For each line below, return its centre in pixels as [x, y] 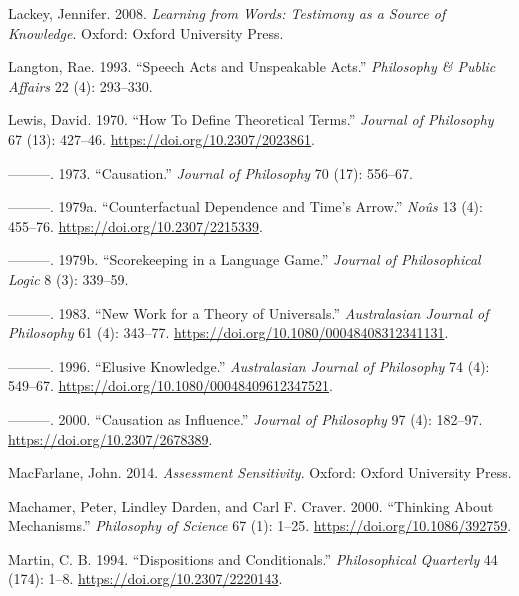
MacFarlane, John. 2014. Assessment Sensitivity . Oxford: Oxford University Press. [260, 472]
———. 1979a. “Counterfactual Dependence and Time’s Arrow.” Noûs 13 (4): [245, 206]
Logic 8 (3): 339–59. [68, 278]
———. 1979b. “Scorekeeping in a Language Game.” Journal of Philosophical [244, 259]
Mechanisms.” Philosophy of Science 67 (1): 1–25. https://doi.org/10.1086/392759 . [260, 525]
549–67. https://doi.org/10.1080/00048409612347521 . [170, 385]
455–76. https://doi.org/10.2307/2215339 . [135, 225]
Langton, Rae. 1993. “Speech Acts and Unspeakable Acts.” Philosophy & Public [252, 66]
